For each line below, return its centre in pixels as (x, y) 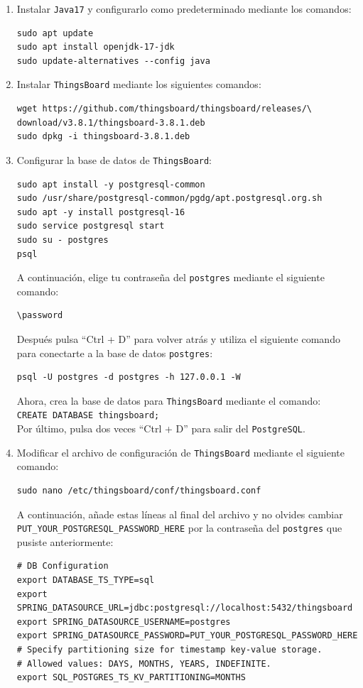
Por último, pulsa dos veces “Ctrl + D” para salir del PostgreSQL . (161, 428)
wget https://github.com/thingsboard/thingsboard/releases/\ (164, 109)
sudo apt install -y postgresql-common (111, 184)
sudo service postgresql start (91, 226)
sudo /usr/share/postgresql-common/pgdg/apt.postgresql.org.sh (169, 198)
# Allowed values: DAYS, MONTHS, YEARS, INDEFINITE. (144, 664)
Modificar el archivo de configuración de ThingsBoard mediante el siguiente (181, 452)
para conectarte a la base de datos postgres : (115, 353)
